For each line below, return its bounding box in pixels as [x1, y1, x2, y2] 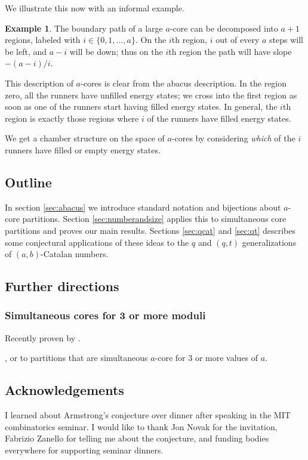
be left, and [5, 45, 47, 57]
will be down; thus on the [69, 45, 163, 57]
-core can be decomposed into [170, 21, 278, 34]
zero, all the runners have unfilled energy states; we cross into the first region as [5, 88, 297, 101]
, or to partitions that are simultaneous [5, 351, 148, 364]
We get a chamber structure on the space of [5, 132, 165, 144]
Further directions [5, 277, 119, 295]
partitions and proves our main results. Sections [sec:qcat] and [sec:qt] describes [5, 224, 296, 236]
